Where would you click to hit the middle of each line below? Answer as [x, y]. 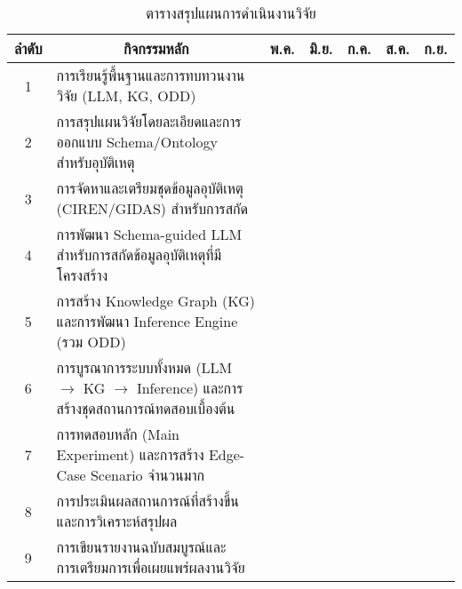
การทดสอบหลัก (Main [118, 434]
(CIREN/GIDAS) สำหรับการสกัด [152, 208]
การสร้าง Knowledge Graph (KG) [156, 301]
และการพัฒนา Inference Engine [147, 321]
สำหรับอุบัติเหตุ [96, 162]
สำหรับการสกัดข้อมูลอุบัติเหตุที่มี [139, 255]
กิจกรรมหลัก [156, 48]
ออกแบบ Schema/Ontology [137, 142]
